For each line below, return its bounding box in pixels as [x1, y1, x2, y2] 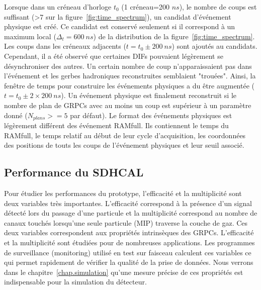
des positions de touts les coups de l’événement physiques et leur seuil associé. [4, 140, 244, 150]
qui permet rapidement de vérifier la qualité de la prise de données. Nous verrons [4, 257, 253, 267]
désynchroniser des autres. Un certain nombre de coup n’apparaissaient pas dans [4, 60, 252, 71]
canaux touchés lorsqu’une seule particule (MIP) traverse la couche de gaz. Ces [4, 217, 248, 228]
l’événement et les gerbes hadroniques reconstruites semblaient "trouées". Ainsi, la [4, 70, 256, 81]
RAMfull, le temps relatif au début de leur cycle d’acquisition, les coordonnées [4, 130, 246, 140]
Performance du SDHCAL [4, 164, 144, 180]
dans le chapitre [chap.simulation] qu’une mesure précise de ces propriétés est [4, 266, 243, 277]
